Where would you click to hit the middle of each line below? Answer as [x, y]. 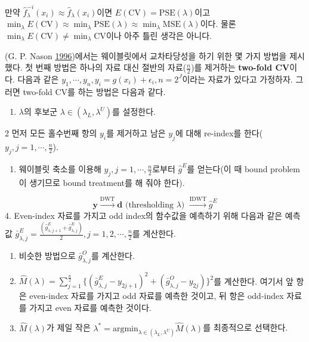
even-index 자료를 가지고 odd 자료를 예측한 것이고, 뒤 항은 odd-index [157, 296]
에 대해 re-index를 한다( [219, 133]
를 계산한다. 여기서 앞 [254, 281]
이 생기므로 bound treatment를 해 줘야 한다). [102, 182]
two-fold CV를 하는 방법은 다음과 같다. [94, 91]
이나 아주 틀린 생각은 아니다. [159, 35]
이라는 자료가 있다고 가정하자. [237, 79]
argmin [125, 329]
